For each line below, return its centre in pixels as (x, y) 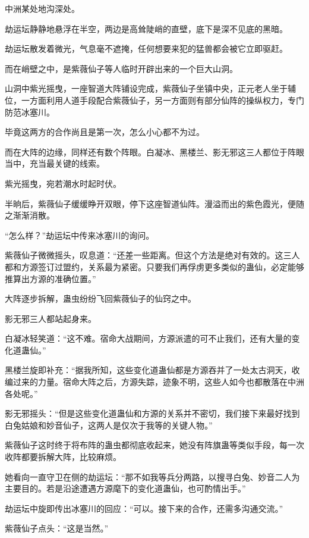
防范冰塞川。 (30, 112)
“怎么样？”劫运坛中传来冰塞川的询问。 (80, 235)
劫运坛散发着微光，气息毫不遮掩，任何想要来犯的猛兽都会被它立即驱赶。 (146, 49)
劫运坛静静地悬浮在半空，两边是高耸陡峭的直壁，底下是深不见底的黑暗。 (146, 28)
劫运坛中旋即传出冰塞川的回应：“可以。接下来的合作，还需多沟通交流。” (144, 508)
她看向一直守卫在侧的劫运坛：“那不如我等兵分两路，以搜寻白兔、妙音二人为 (152, 476)
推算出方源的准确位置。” (51, 278)
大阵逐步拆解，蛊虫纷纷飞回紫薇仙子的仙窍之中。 (100, 298)
